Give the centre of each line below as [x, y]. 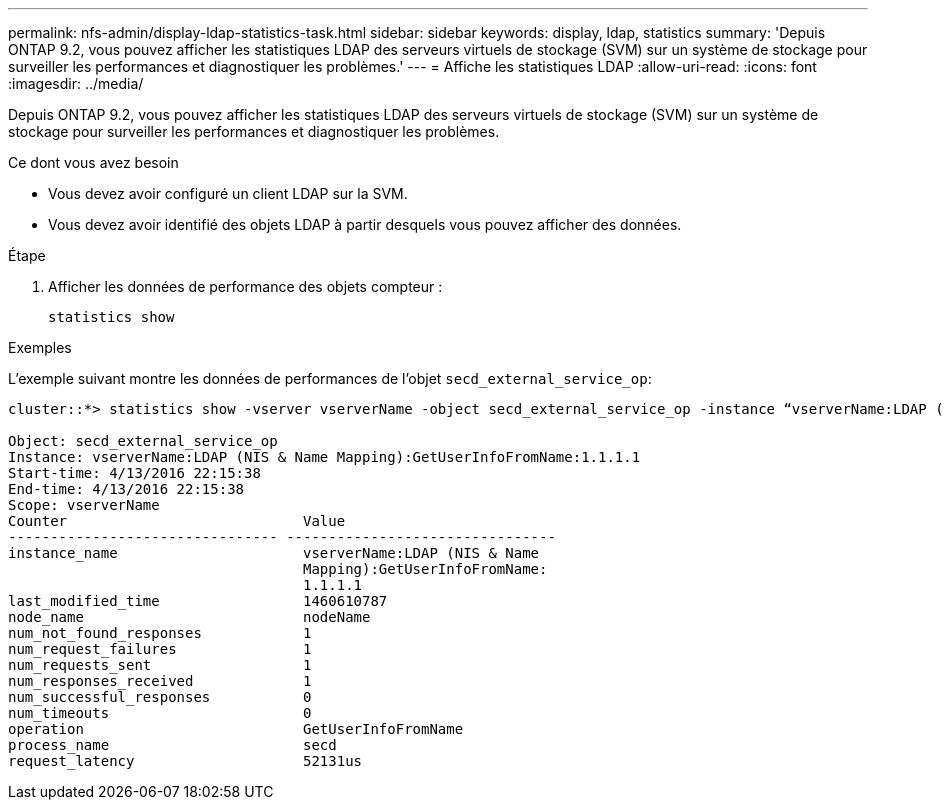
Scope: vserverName [84, 505]
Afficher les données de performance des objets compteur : [245, 286]
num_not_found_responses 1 [160, 633]
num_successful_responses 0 [160, 697]
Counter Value [177, 521]
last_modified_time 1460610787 [198, 601]
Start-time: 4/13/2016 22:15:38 [134, 473]
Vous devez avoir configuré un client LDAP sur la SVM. [228, 193]
